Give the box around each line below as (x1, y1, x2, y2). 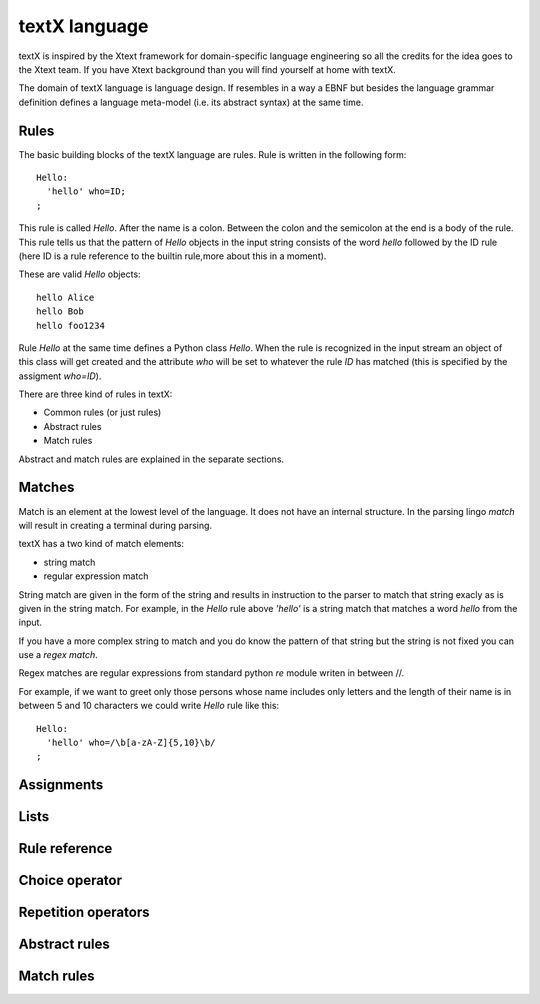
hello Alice (36, 291, 95, 303)
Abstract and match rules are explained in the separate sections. (18, 453, 285, 465)
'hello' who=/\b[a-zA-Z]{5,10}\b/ (46, 737, 216, 749)
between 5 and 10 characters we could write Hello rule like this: (18, 700, 280, 712)
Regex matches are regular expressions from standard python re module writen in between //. (18, 667, 405, 679)
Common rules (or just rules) (43, 406, 162, 419)
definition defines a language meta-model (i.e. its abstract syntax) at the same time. (18, 96, 364, 108)
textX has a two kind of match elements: (18, 538, 185, 550)
